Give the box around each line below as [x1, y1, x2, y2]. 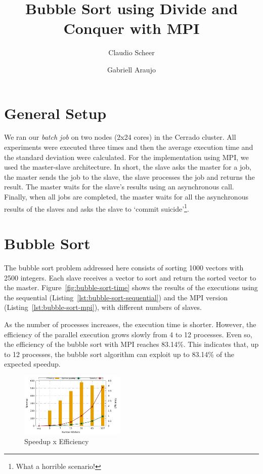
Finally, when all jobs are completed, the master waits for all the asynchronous [4, 191, 248, 202]
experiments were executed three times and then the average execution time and [4, 142, 253, 152]
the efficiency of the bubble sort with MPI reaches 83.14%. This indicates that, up [4, 339, 259, 349]
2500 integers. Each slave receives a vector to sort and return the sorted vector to [4, 272, 256, 283]
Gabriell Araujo [107, 64, 156, 74]
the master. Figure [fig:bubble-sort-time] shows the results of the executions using [4, 282, 258, 293]
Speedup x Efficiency [24, 436, 89, 446]
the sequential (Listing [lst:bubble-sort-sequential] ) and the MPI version [4, 292, 228, 302]
